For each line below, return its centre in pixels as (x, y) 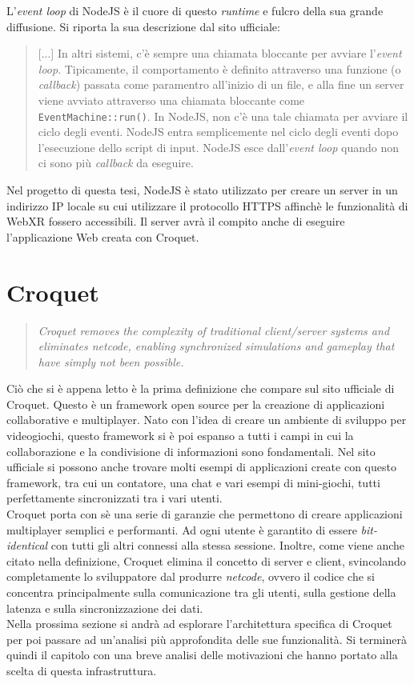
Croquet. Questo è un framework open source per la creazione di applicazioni (196, 404)
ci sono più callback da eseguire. (116, 163)
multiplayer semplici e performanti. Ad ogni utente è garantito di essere (182, 529)
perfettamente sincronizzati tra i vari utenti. (115, 498)
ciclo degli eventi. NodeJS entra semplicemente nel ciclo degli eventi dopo (218, 132)
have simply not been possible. (111, 361)
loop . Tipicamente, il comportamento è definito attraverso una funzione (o (219, 68)
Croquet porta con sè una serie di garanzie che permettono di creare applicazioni (205, 514)
